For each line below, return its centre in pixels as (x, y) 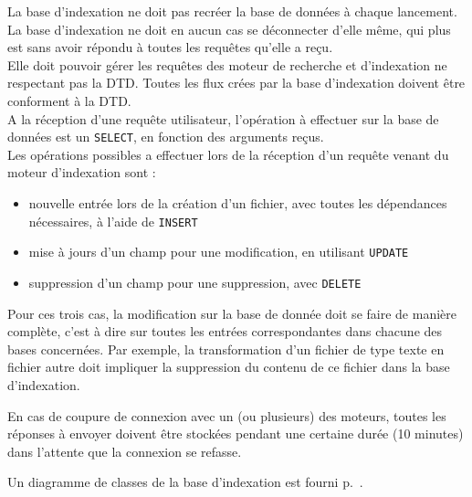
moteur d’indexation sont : (82, 172)
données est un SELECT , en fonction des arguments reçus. (166, 137)
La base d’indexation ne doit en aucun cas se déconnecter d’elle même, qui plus (229, 29)
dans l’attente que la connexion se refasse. (125, 451)
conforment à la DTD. (69, 100)
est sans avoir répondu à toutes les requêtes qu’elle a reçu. (170, 47)
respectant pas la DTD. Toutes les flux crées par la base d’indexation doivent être (236, 83)
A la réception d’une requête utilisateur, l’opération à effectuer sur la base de (223, 118)
